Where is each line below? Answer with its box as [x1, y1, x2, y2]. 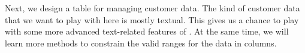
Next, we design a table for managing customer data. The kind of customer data [5, 2, 300, 14]
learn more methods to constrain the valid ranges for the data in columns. [5, 36, 277, 49]
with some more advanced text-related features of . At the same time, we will [5, 25, 289, 38]
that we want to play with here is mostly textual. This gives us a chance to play [5, 13, 299, 26]
